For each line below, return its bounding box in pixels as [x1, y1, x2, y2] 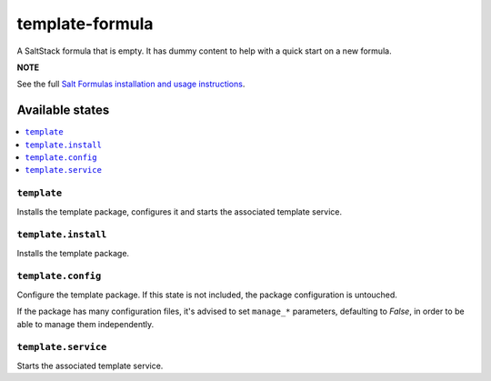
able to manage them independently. [16, 318, 155, 329]
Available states [16, 103, 110, 118]
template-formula [16, 14, 154, 34]
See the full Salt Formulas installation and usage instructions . [16, 78, 245, 90]
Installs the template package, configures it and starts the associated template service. [16, 206, 343, 217]
